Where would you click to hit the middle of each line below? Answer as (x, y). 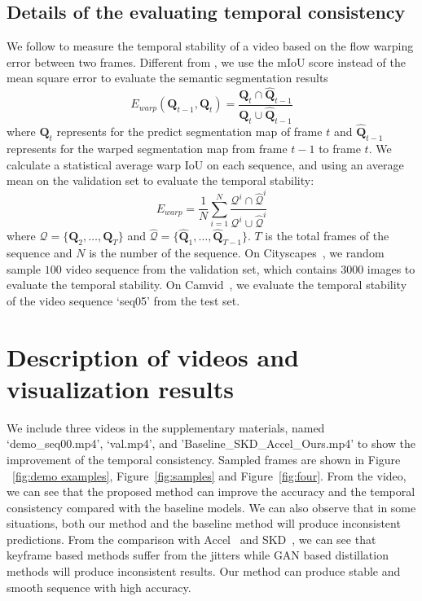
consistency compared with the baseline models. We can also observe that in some (211, 507)
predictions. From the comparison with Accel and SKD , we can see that (191, 539)
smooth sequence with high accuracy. (99, 587)
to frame (340, 148)
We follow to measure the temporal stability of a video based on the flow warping (210, 46)
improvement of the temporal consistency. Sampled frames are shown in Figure (204, 459)
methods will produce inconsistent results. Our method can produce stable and (204, 571)
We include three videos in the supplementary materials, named (166, 427)
